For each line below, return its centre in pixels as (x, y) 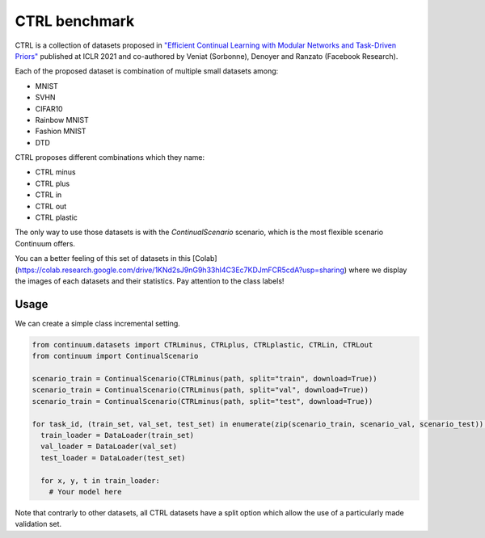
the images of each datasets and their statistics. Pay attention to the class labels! (150, 281)
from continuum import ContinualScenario (115, 356)
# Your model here (85, 492)
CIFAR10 (49, 108)
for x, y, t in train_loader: (101, 480)
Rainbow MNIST (62, 120)
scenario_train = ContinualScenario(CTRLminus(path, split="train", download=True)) (205, 379)
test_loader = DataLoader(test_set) (113, 458)
